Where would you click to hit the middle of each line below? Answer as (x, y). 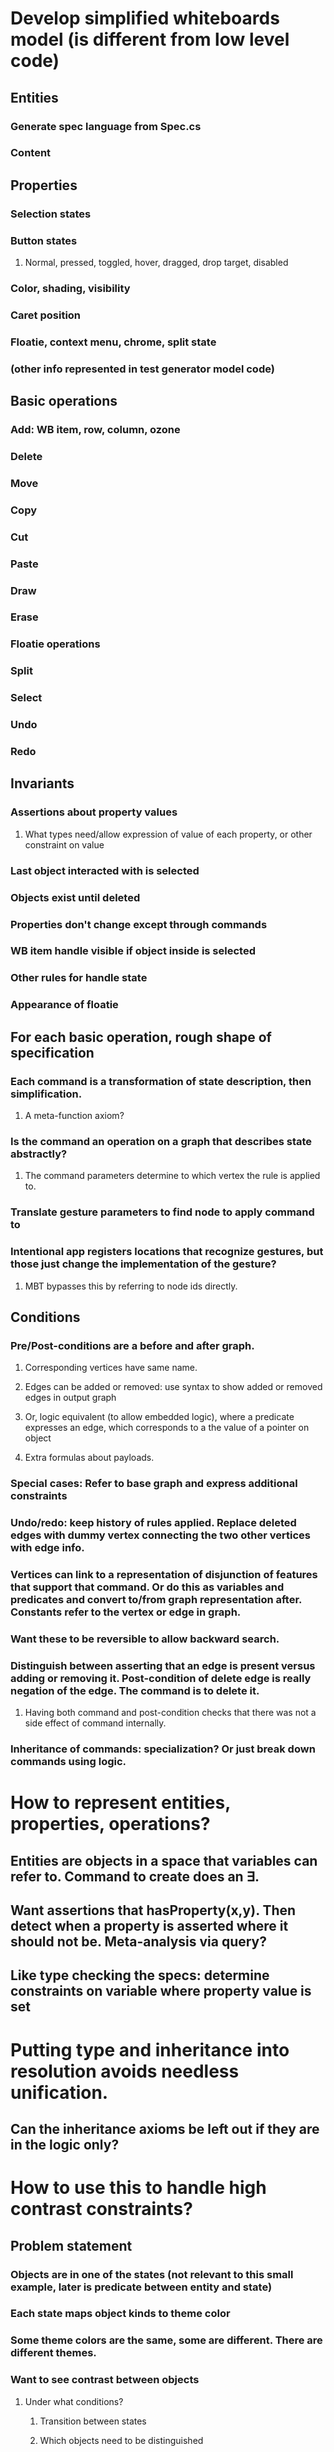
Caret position (46, 315)
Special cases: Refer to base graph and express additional (154, 1484)
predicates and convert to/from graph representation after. (156, 1599)
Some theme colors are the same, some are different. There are (166, 2340)
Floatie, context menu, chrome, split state (113, 342)
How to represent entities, (120, 1803)
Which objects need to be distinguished (121, 2440)
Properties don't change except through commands (139, 924)
